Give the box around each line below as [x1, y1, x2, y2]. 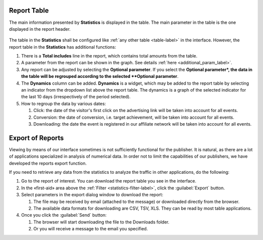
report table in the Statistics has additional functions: [9, 44, 116, 50]
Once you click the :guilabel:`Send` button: [21, 212, 107, 218]
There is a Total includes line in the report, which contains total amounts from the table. [21, 53, 198, 59]
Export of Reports [9, 134, 64, 142]
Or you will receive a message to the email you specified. [33, 226, 148, 232]
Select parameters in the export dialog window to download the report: [21, 192, 163, 198]
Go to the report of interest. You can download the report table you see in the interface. [21, 178, 197, 184]
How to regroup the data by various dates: [21, 100, 106, 107]
